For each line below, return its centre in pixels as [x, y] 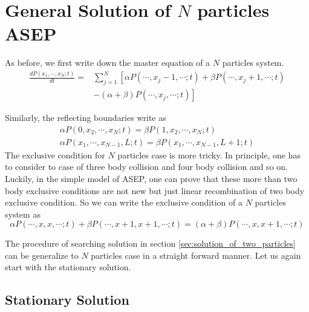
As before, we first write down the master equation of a [108, 63]
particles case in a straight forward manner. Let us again [196, 255]
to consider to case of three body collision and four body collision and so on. [146, 167]
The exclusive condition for [55, 154]
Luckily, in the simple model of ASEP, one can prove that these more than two [151, 178]
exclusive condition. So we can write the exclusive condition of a [124, 202]
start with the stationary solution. [68, 267]
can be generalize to [42, 255]
